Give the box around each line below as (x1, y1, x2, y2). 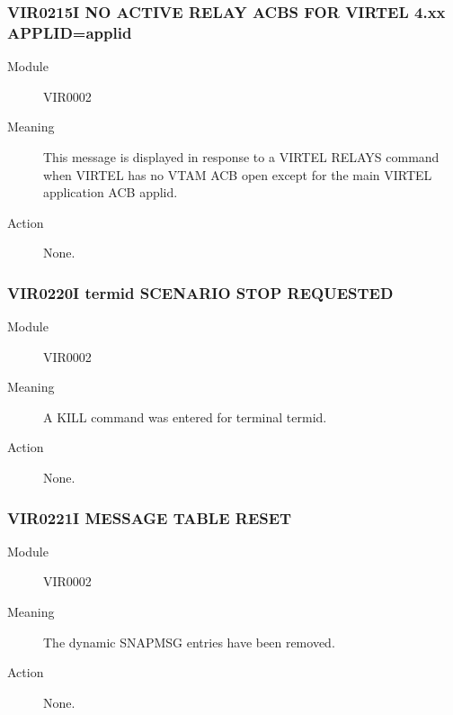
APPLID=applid (7, 21, 132, 43)
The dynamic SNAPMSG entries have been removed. (43, 632, 335, 651)
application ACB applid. (43, 183, 178, 202)
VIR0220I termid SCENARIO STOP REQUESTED (7, 281, 394, 303)
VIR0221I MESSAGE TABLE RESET (7, 506, 292, 529)
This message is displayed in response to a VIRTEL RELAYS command (43, 147, 440, 166)
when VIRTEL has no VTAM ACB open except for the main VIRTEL (43, 165, 432, 184)
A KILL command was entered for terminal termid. (43, 407, 327, 426)
